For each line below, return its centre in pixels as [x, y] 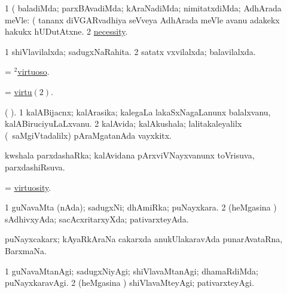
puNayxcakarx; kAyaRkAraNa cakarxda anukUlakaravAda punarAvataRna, [144, 239]
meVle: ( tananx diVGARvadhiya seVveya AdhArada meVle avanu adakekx [142, 19]
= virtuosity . [28, 187]
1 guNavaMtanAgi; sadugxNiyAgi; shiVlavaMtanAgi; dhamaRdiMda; [132, 271]
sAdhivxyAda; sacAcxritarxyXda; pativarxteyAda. [97, 219]
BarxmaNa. [26, 250]
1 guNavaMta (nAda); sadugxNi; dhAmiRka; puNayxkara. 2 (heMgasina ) [141, 207]
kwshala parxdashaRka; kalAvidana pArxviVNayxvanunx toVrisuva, [130, 155]
